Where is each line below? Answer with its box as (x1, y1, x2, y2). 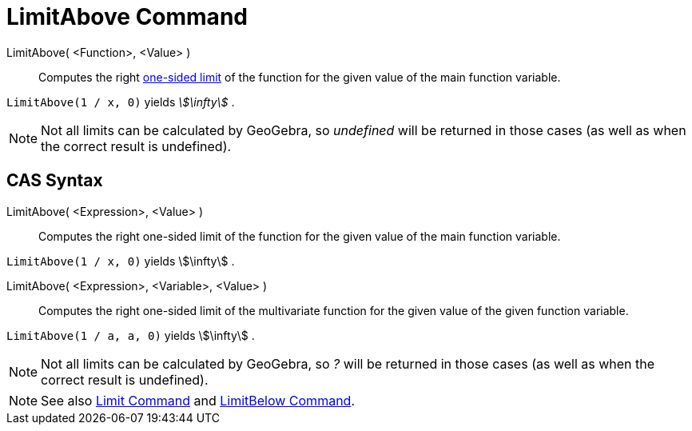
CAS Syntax (6, 170, 103, 191)
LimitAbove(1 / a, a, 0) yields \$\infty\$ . (6, 328, 255, 342)
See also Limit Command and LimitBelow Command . (41, 392, 355, 409)
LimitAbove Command (6, 3, 248, 30)
